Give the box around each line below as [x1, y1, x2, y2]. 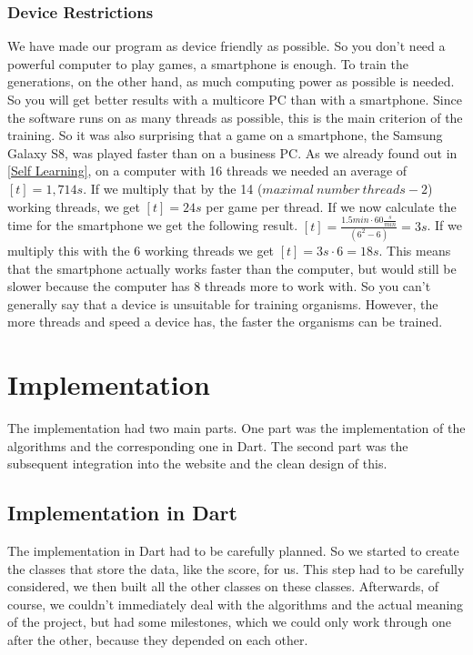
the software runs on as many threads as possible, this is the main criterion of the [7, 107, 463, 126]
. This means [378, 240, 451, 259]
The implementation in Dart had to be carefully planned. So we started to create [7, 541, 459, 559]
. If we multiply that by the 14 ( [83, 178, 263, 197]
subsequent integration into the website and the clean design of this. [7, 454, 387, 473]
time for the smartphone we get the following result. [7, 216, 298, 235]
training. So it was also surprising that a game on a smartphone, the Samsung [7, 126, 443, 145]
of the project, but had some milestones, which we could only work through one [7, 612, 452, 631]
